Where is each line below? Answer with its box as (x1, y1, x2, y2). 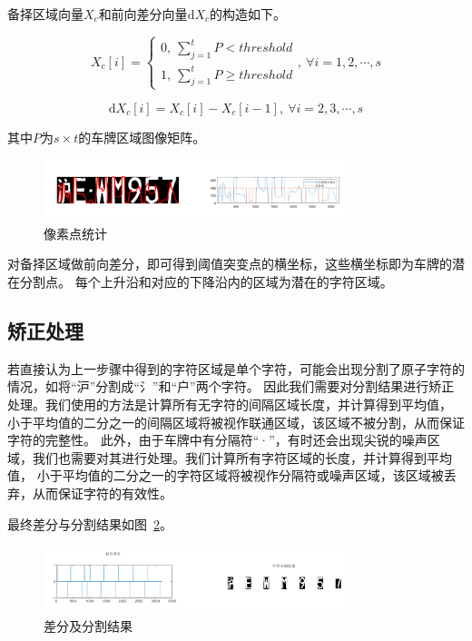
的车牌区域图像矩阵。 (78, 127, 206, 146)
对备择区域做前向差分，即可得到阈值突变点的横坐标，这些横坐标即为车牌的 (7, 254, 452, 273)
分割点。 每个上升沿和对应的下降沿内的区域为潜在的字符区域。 (19, 272, 393, 291)
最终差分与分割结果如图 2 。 (7, 514, 172, 533)
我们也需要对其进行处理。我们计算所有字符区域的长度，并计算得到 (32, 448, 427, 467)
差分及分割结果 (44, 616, 133, 636)
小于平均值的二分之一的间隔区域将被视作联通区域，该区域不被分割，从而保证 (7, 412, 465, 431)
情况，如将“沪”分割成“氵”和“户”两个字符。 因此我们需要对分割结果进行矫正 (7, 377, 455, 396)
